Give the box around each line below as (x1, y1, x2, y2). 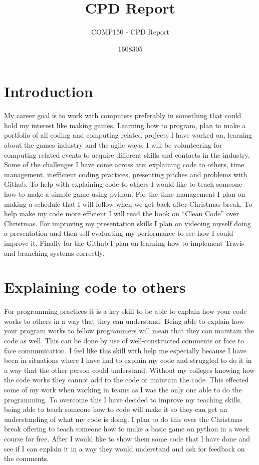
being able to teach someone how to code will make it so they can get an (4, 404, 227, 414)
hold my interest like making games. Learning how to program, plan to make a (4, 120, 246, 130)
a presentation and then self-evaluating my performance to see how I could (4, 228, 233, 238)
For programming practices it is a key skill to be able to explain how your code (4, 306, 247, 316)
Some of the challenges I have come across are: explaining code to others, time (4, 159, 244, 170)
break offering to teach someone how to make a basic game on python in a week (4, 423, 249, 434)
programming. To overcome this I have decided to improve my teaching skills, (4, 394, 242, 404)
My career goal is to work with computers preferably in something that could (4, 110, 241, 121)
